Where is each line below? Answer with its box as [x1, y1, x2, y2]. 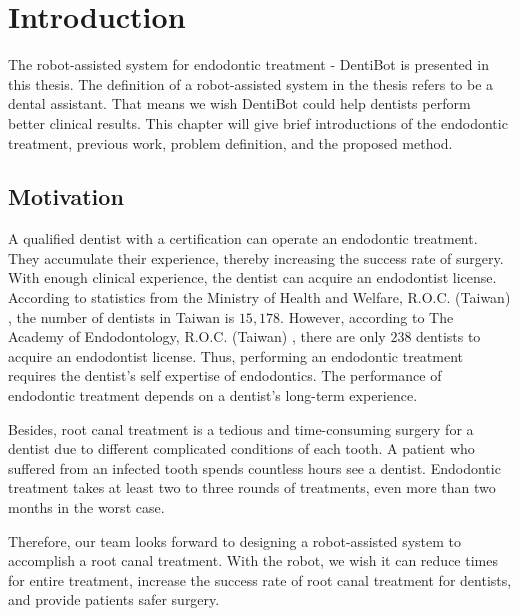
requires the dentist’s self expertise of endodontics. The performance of [8, 365, 442, 386]
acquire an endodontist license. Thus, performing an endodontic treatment [8, 345, 464, 366]
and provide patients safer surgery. [8, 589, 220, 610]
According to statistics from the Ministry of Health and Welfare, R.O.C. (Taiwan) [8, 287, 511, 308]
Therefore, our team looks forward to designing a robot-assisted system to [8, 530, 462, 551]
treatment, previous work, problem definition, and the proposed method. [8, 132, 453, 153]
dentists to [416, 326, 481, 347]
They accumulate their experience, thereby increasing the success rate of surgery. [8, 247, 504, 268]
